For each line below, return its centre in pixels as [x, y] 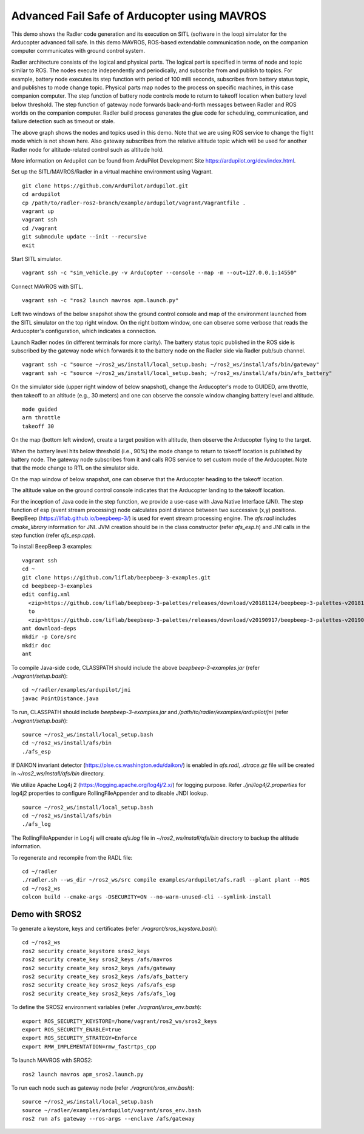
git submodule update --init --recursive [84, 237]
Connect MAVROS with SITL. [47, 286]
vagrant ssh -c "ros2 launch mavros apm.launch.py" [100, 301]
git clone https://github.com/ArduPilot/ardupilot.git [105, 186]
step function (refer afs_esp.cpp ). [53, 535]
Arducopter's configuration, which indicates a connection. [84, 331]
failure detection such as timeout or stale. [63, 121]
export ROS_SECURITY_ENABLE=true [72, 1029]
